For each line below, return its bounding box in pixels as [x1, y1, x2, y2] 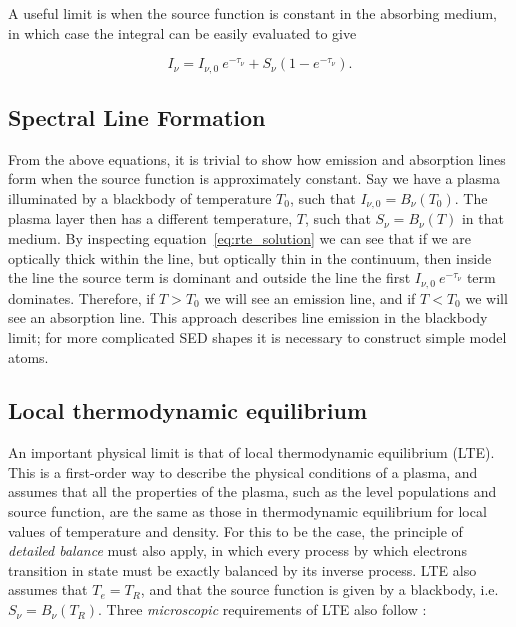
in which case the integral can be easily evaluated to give [8, 22, 357, 43]
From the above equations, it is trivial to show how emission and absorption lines [8, 148, 506, 169]
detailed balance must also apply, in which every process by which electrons [8, 540, 467, 561]
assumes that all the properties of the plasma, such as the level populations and [8, 481, 497, 502]
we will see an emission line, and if [204, 287, 416, 308]
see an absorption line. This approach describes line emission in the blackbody [8, 307, 488, 328]
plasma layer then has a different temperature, [8, 208, 293, 229]
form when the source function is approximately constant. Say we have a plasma [8, 168, 500, 189]
